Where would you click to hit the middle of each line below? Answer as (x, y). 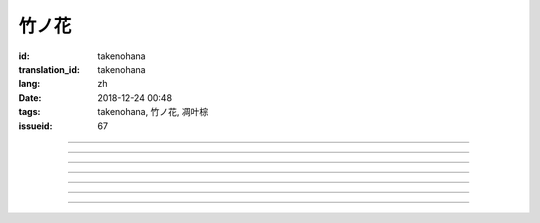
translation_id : (49, 69)
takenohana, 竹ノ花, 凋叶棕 (153, 112)
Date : (30, 97)
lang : (29, 84)
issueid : (35, 126)
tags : (29, 112)
